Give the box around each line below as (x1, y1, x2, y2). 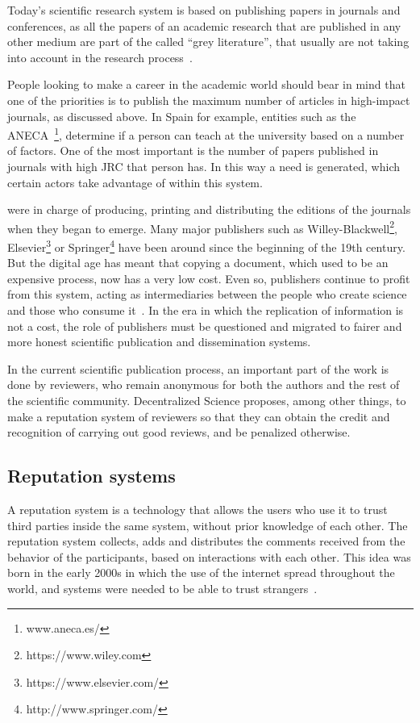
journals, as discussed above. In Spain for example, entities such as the (7, 107, 356, 124)
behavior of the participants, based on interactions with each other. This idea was (7, 548, 411, 565)
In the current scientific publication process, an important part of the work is (7, 360, 389, 377)
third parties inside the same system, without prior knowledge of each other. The (7, 516, 408, 533)
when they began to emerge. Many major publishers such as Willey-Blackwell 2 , (7, 217, 398, 236)
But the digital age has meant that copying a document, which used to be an (7, 254, 389, 271)
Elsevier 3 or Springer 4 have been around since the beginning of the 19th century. (7, 236, 405, 255)
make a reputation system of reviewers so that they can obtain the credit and (7, 407, 390, 424)
